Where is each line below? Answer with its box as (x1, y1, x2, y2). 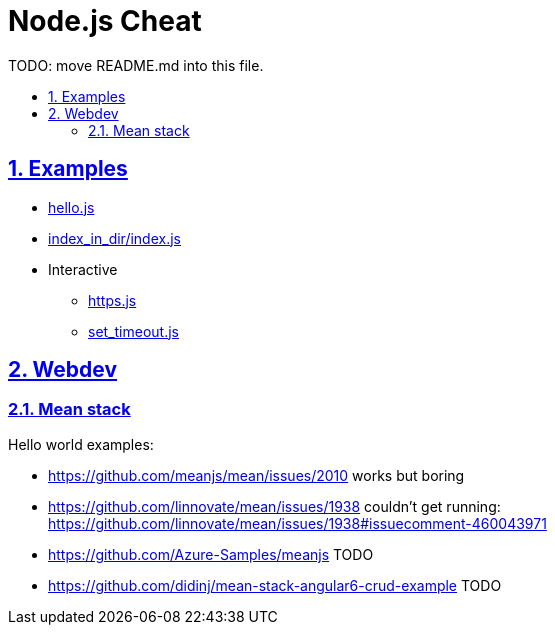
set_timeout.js (88, 322, 179, 340)
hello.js (48, 198, 95, 216)
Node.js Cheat (8, 4, 202, 38)
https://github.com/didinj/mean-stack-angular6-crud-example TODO (48, 576, 502, 594)
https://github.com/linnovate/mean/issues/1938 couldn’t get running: (48, 497, 501, 515)
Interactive (48, 260, 118, 278)
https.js (88, 291, 137, 309)
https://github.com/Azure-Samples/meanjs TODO (48, 545, 374, 563)
